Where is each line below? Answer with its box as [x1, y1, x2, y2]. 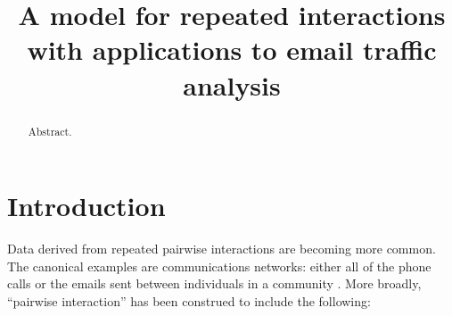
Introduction [7, 187, 166, 224]
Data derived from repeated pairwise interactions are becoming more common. [7, 239, 436, 258]
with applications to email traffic [27, 31, 437, 68]
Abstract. [28, 123, 72, 138]
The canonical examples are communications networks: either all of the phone [7, 256, 431, 275]
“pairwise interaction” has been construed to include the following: [7, 291, 371, 310]
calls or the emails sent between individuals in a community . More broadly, [7, 274, 422, 293]
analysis [183, 66, 281, 103]
